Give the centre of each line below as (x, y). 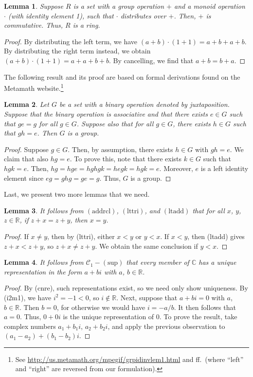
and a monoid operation (210, 6)
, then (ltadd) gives (216, 236)
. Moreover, (176, 168)
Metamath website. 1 (34, 87)
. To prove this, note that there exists (126, 159)
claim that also (26, 159)
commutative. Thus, (33, 25)
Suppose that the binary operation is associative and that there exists (106, 114)
